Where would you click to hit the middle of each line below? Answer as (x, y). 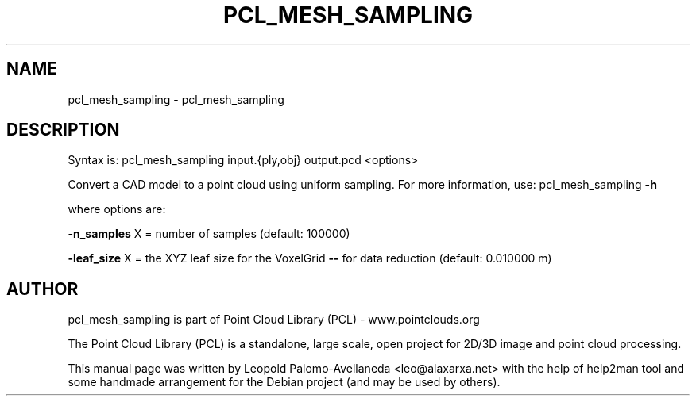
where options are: (117, 209)
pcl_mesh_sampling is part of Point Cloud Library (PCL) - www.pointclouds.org (274, 320)
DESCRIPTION (63, 130)
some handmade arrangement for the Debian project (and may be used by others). (284, 382)
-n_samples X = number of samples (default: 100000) (209, 234)
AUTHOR (43, 289)
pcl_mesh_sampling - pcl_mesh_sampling (176, 99)
